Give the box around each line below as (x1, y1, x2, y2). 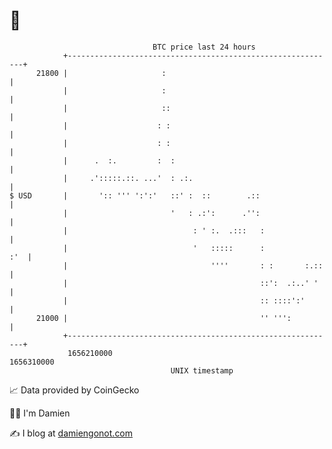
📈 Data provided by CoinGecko (9, 384, 140, 396)
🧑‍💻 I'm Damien (9, 407, 71, 419)
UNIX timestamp (170, 365, 234, 376)
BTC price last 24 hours (152, 42, 256, 52)
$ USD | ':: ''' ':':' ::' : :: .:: (9, 190, 261, 201)
